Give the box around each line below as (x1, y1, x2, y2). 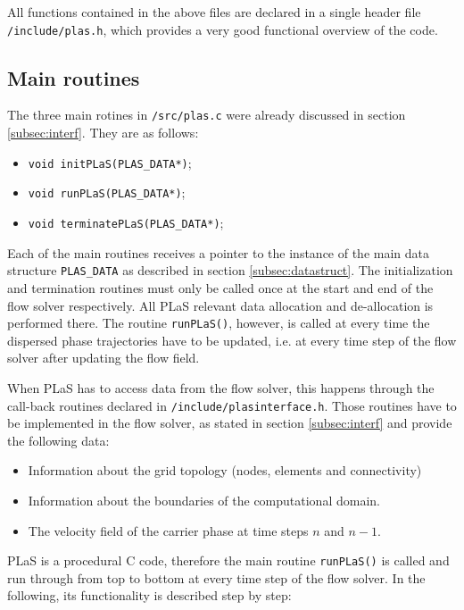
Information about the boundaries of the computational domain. (28, 490, 380, 509)
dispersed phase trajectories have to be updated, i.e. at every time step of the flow (7, 330, 457, 349)
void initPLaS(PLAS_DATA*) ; (28, 153, 192, 171)
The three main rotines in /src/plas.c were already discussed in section (7, 105, 406, 124)
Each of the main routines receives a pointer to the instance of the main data (7, 243, 430, 262)
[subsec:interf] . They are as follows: (7, 123, 199, 142)
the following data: (7, 430, 110, 449)
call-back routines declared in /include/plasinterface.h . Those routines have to (7, 396, 457, 414)
